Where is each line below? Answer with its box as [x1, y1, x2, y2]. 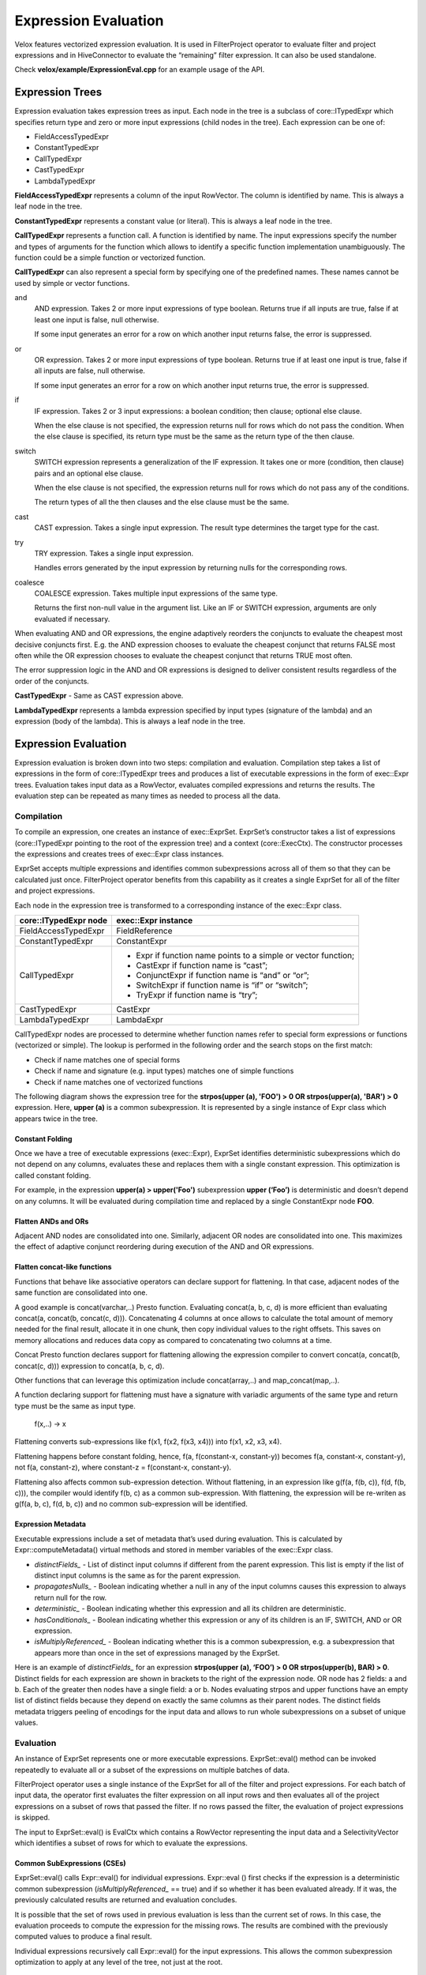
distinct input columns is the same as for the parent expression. [34, 1571, 241, 1580]
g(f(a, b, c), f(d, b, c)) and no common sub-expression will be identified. [14, 1499, 248, 1509]
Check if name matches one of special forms [34, 1055, 181, 1064]
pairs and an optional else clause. [34, 468, 144, 478]
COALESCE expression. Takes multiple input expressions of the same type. [34, 589, 278, 598]
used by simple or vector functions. [14, 278, 130, 288]
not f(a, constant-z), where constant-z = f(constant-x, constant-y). [14, 1462, 232, 1473]
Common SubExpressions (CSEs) [14, 1858, 126, 1868]
